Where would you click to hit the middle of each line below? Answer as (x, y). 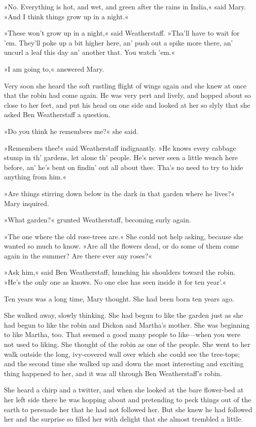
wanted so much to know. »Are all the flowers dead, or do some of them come (122, 246)
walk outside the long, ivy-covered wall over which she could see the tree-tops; (122, 354)
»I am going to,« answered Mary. (54, 68)
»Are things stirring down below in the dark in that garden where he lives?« (119, 193)
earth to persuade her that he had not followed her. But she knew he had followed (128, 409)
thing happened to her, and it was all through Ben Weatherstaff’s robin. (113, 373)
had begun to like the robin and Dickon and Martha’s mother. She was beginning (127, 324)
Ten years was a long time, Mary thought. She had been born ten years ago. (119, 298)
